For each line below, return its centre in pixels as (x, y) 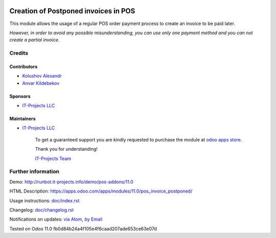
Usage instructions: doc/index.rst (44, 200)
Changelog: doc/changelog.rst (42, 210)
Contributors (24, 66)
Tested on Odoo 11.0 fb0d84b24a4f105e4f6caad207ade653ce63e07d (83, 229)
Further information (34, 172)
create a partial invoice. (34, 40)
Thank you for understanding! (66, 149)
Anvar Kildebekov (41, 83)
